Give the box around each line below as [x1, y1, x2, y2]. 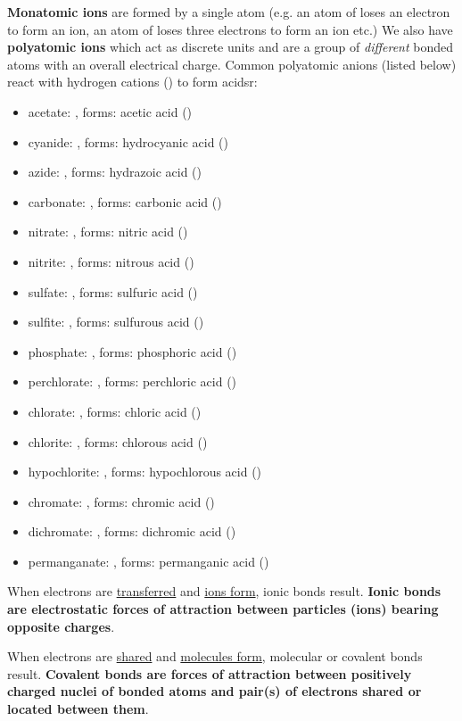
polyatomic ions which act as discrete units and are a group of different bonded [7, 37, 454, 56]
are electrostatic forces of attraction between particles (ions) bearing [7, 600, 439, 618]
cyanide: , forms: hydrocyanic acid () [28, 132, 228, 151]
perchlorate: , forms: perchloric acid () [28, 372, 237, 391]
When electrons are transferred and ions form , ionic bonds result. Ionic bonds [7, 582, 441, 601]
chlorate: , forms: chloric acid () [28, 402, 202, 420]
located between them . [7, 700, 149, 718]
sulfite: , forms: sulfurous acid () [28, 312, 204, 331]
